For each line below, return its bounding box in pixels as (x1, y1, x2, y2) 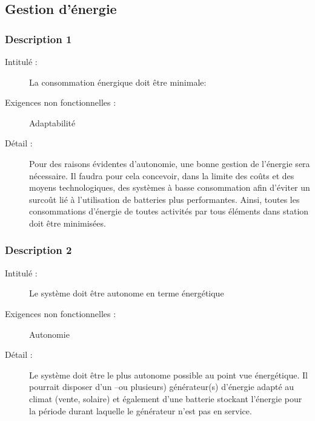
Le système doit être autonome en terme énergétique (29, 287, 224, 299)
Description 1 (5, 31, 72, 46)
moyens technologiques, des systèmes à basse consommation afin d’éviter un (29, 181, 310, 194)
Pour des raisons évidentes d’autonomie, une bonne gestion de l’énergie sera (29, 157, 310, 169)
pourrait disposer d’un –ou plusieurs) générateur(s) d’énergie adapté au (29, 380, 294, 393)
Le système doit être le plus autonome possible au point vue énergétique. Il (29, 368, 308, 381)
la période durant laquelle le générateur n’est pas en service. (29, 404, 252, 417)
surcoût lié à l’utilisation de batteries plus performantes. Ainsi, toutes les (29, 193, 300, 205)
